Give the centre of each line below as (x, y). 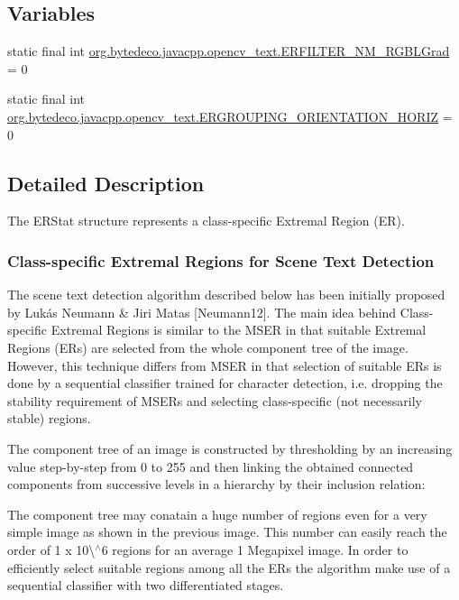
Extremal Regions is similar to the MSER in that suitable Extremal (239, 330)
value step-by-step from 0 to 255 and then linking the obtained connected (211, 466)
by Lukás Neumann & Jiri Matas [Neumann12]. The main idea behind (202, 312)
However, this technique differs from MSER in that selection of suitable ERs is (225, 365)
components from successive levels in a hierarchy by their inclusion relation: (216, 484)
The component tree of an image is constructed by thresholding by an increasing (230, 448)
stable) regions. (49, 418)
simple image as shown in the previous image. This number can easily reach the (227, 532)
